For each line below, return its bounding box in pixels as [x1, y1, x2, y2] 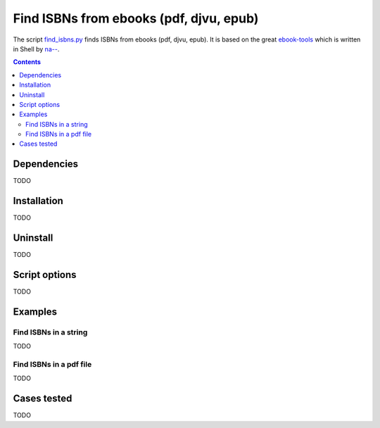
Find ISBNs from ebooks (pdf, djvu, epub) [13, 11, 259, 26]
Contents [13, 58, 42, 66]
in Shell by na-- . [13, 44, 60, 53]
